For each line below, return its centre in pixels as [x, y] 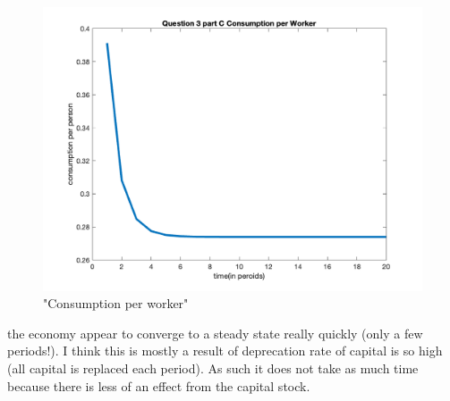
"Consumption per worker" [116, 303]
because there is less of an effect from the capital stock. [159, 385]
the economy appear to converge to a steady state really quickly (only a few [215, 333]
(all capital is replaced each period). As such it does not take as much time [213, 368]
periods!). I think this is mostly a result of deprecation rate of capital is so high [225, 351]
